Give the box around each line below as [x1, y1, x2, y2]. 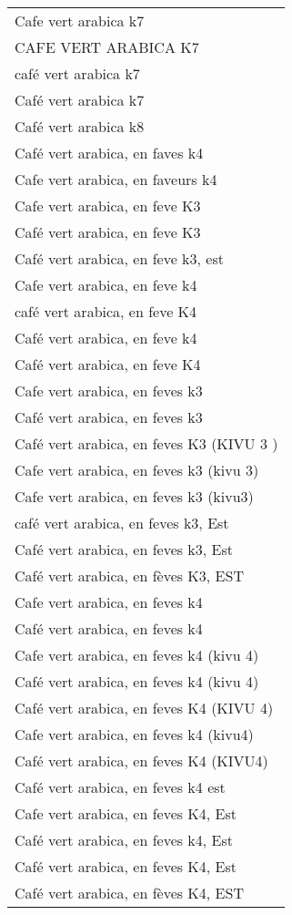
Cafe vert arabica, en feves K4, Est [15, 803, 237, 824]
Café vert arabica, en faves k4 [15, 142, 204, 163]
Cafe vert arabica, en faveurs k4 [15, 169, 217, 190]
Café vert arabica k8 [15, 116, 145, 137]
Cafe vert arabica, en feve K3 [15, 195, 201, 216]
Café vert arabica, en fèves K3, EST [15, 565, 244, 586]
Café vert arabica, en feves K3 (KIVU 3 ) [15, 433, 278, 454]
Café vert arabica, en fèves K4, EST [15, 882, 244, 903]
